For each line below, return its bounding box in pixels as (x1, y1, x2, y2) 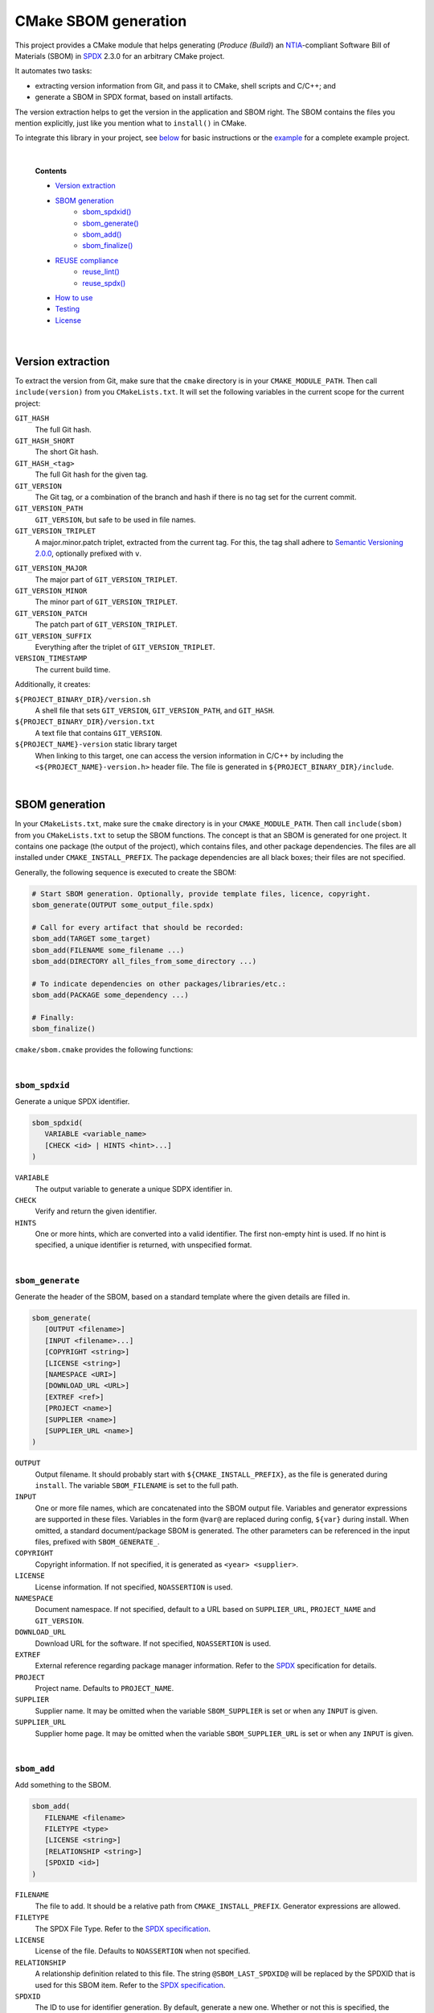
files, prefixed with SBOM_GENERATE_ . (35, 1537, 160, 1546)
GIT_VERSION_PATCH (14, 609, 88, 618)
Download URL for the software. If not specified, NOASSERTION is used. (35, 1639, 272, 1648)
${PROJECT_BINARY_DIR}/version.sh (14, 695, 151, 704)
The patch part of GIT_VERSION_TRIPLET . (35, 620, 178, 630)
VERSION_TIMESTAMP (14, 654, 88, 663)
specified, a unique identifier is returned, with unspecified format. (35, 1240, 252, 1250)
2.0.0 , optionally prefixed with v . (35, 548, 142, 558)
